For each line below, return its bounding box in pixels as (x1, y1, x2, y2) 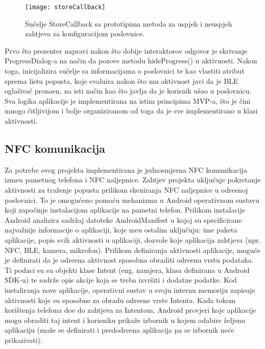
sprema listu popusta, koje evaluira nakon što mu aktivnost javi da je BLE (5, 75, 238, 86)
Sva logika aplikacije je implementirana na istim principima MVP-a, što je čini (5, 95, 251, 106)
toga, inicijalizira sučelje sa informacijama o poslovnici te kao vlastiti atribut (5, 65, 245, 76)
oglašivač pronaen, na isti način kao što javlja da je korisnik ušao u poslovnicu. (5, 85, 252, 96)
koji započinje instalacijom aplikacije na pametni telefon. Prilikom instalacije (5, 204, 245, 215)
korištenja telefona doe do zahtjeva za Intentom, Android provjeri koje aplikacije (5, 305, 256, 315)
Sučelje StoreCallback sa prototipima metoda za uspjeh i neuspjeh (25, 18, 232, 29)
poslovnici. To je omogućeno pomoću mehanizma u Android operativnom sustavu (5, 194, 259, 205)
